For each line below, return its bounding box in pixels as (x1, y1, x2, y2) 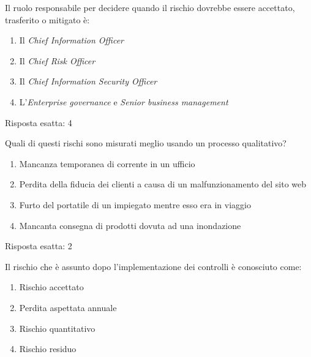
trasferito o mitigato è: (5, 13, 90, 26)
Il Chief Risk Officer (19, 54, 96, 67)
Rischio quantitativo (19, 321, 96, 334)
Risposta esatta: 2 (5, 239, 72, 252)
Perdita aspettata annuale (19, 301, 117, 314)
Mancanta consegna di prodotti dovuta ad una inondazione (19, 219, 241, 231)
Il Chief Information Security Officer (19, 75, 157, 88)
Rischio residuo (19, 342, 77, 355)
